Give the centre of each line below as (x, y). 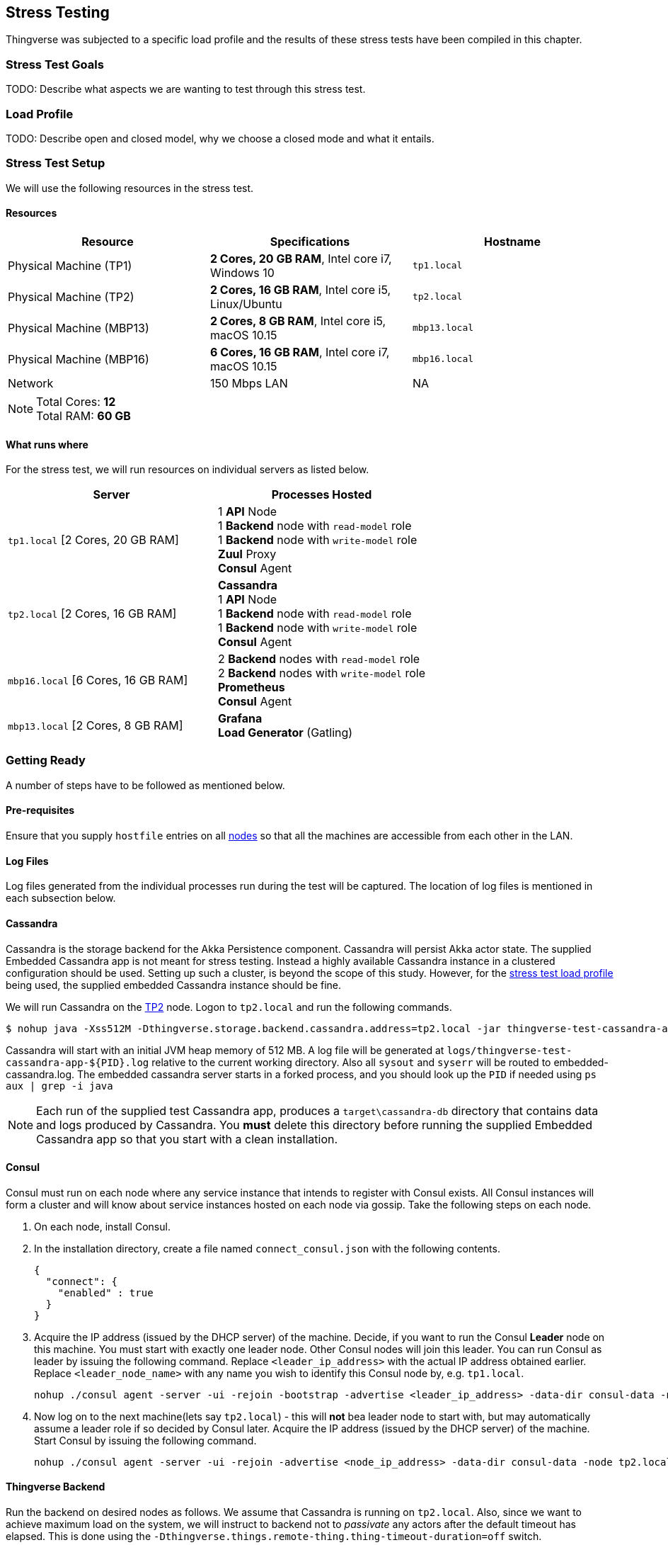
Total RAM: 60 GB (83, 415)
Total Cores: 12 (76, 401)
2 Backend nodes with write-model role (322, 673)
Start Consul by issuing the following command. (145, 1440)
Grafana (240, 719)
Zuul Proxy (247, 554)
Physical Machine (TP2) (71, 296)
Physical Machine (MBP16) (79, 359)
